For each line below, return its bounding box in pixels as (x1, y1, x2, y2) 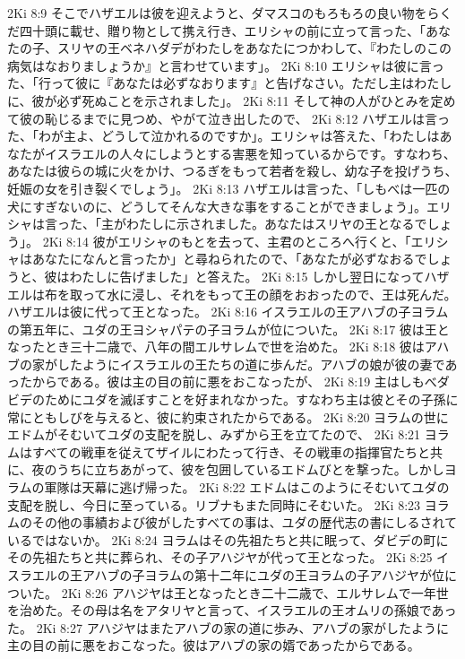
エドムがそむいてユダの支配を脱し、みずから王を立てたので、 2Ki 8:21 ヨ (7, 425, 437, 444)
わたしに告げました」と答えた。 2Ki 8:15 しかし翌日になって (69, 266, 425, 285)
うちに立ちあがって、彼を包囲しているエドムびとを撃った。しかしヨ (56, 460, 457, 479)
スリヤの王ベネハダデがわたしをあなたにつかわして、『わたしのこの (56, 39, 452, 57)
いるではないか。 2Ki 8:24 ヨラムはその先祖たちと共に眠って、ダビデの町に (7, 530, 449, 549)
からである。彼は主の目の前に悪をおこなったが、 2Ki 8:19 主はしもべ (31, 372, 437, 391)
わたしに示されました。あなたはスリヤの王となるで (125, 214, 427, 233)
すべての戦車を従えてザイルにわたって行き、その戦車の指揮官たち (31, 442, 418, 461)
